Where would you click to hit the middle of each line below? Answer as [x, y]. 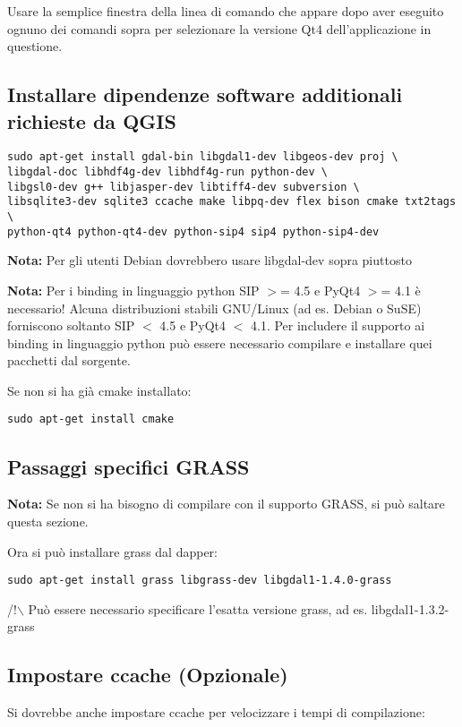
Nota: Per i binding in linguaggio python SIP [133, 290]
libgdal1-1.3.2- [410, 608]
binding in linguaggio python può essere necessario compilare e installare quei [220, 342]
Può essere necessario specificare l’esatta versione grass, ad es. [198, 608]
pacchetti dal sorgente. [69, 360]
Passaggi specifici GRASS [128, 466]
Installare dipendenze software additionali [205, 94]
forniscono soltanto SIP [71, 325]
